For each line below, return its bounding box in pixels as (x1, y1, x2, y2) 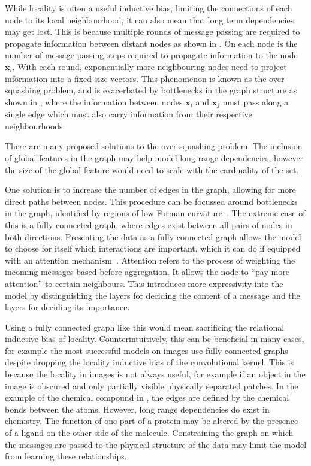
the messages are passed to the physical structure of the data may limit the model (5, 438, 307, 450)
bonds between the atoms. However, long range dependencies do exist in (5, 403, 270, 415)
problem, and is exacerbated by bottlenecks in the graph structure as (43, 84, 297, 96)
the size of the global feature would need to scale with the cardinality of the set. (5, 163, 299, 175)
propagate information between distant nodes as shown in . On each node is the (5, 37, 298, 49)
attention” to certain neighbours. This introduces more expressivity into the (5, 277, 283, 289)
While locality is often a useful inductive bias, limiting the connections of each (5, 2, 292, 14)
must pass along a (222, 95, 289, 108)
